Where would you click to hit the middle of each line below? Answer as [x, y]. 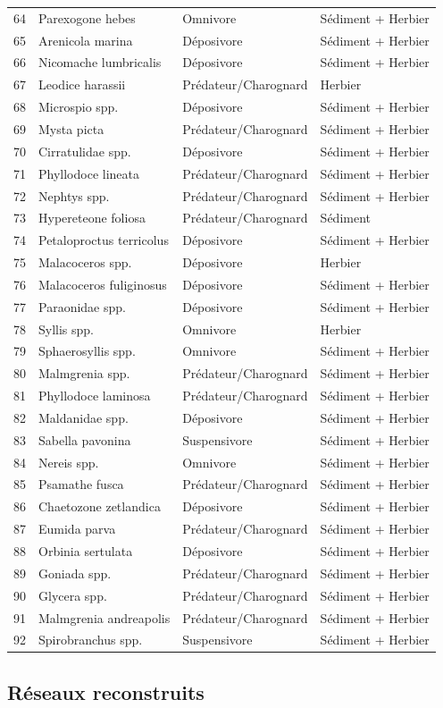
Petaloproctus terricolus [104, 240]
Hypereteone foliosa [92, 218]
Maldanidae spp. [84, 417]
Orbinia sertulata [86, 551]
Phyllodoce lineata [89, 173]
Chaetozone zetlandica [100, 506]
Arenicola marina [86, 40]
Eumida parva [77, 529]
